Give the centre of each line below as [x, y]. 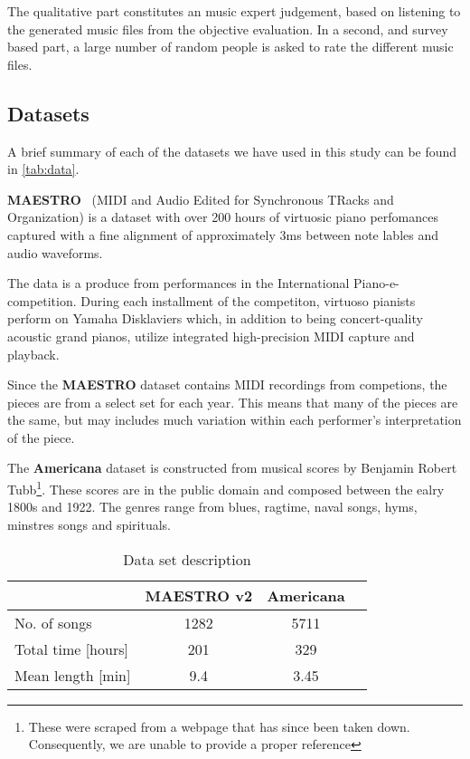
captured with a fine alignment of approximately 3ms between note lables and [223, 234]
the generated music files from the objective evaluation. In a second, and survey [228, 29]
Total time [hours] [71, 649]
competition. [42, 300]
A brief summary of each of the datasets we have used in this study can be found [232, 151]
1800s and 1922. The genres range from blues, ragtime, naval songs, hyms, [212, 507]
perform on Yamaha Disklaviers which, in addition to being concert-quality [215, 318]
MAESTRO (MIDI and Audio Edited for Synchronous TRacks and [201, 199]
